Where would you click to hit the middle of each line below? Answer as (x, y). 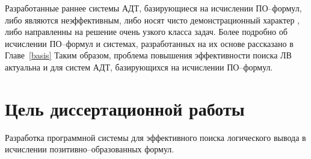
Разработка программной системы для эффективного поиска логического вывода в (155, 137)
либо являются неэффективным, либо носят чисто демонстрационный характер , (152, 20)
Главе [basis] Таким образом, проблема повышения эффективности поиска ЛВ (148, 55)
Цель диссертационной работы (125, 108)
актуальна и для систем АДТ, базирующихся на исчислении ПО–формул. (139, 67)
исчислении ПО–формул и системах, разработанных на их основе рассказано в (149, 43)
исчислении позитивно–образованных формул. (90, 149)
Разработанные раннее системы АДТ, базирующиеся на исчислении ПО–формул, (153, 8)
